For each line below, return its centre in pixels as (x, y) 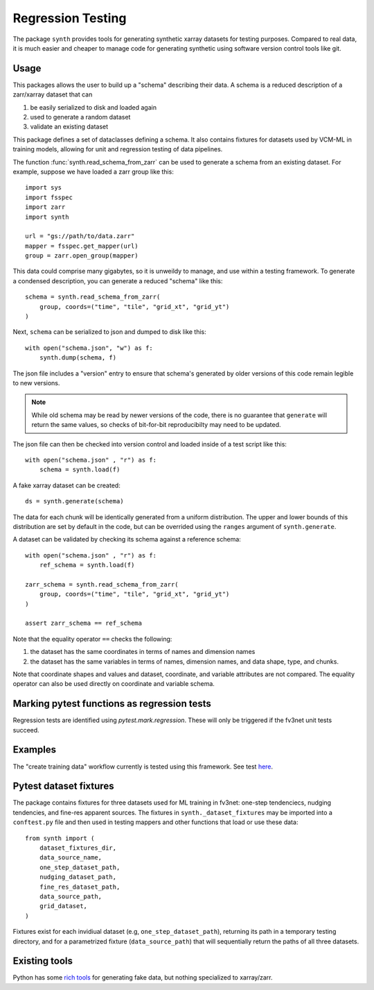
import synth (47, 217)
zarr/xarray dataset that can (53, 94)
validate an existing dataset (69, 127)
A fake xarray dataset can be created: (66, 485)
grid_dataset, (63, 906)
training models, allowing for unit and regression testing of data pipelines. (118, 149)
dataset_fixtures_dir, (78, 848)
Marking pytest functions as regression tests (112, 704)
